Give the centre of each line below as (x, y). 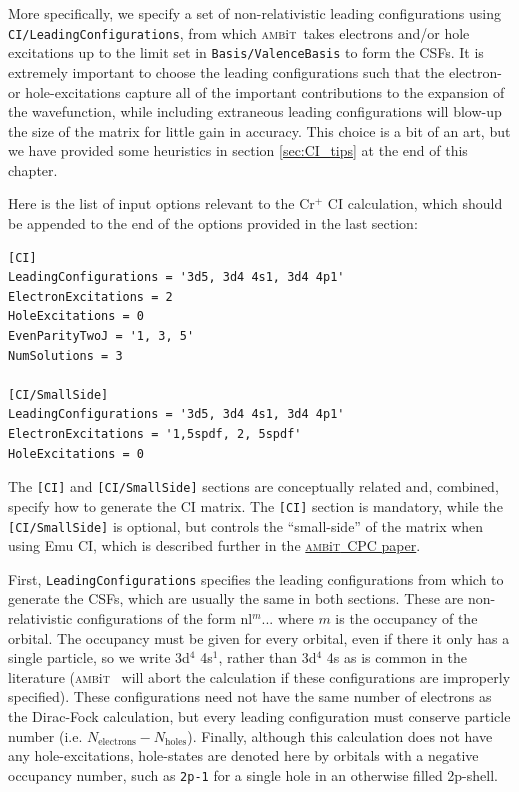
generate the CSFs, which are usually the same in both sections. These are (236, 598)
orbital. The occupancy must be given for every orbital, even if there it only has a (259, 637)
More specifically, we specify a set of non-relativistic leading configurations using (254, 13)
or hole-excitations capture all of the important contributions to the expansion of (256, 91)
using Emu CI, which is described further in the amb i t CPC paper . (214, 545)
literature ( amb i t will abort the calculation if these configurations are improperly (259, 676)
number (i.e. (45, 735)
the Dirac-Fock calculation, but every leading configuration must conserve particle (259, 715)
